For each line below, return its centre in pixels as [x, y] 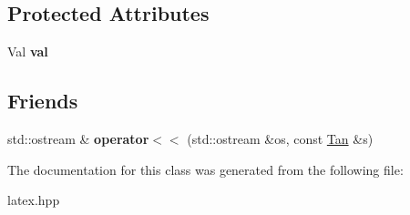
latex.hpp [34, 200]
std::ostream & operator [78, 138]
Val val [28, 51]
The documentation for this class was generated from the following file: [205, 169]
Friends [43, 101]
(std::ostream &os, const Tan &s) [280, 138]
